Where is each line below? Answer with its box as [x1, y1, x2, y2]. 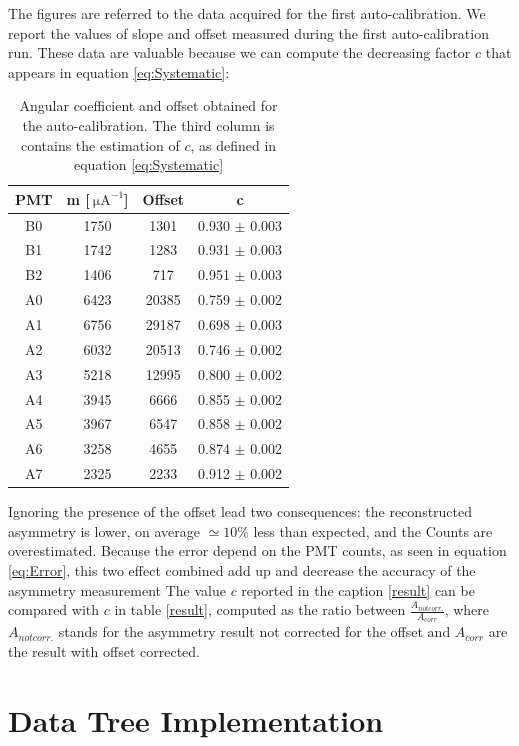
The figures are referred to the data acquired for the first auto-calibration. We [8, 3, 486, 23]
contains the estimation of [20, 134, 180, 155]
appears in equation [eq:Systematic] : [8, 61, 230, 82]
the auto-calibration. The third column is [22, 114, 275, 135]
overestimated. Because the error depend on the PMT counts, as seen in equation [8, 540, 507, 561]
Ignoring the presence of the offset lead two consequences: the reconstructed [8, 501, 473, 522]
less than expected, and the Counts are [253, 520, 493, 541]
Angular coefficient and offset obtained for [19, 95, 278, 116]
